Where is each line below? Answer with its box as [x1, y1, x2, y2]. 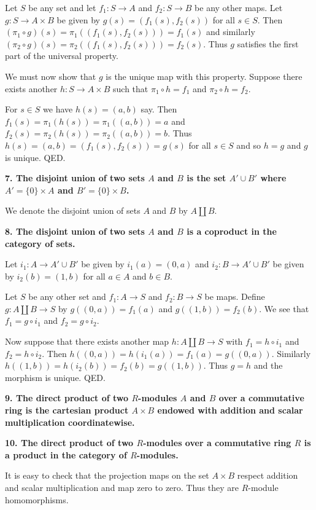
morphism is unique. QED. [5, 371, 106, 383]
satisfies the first [237, 37, 299, 50]
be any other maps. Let [195, 1, 283, 14]
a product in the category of [5, 448, 127, 461]
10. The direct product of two [5, 436, 134, 449]
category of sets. [5, 237, 75, 249]
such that [113, 82, 148, 95]
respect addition [237, 469, 298, 482]
